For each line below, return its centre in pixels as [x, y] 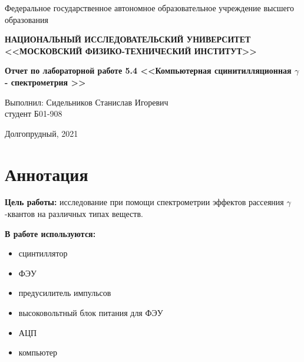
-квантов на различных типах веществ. [74, 214]
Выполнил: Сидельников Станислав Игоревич [87, 102]
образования [27, 19]
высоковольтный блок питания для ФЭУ [91, 313]
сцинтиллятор [43, 253]
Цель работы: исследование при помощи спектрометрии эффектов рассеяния [144, 202]
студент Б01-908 [34, 113]
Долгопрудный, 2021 [42, 133]
